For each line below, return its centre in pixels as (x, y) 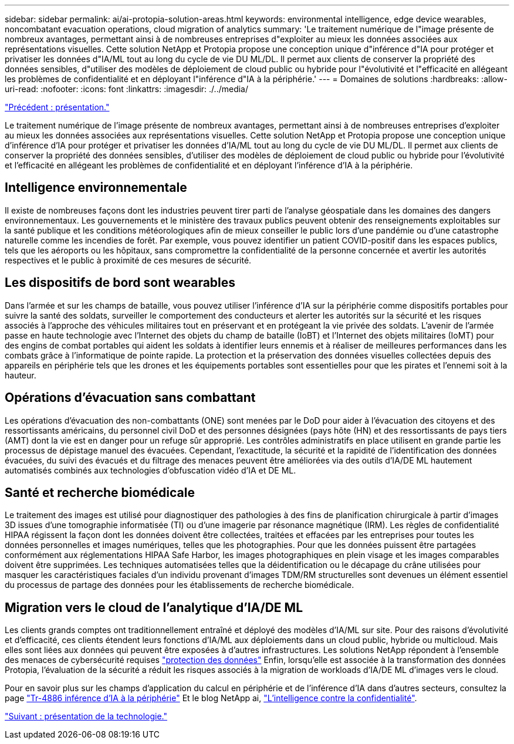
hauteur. (21, 375)
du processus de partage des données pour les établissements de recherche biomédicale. (180, 585)
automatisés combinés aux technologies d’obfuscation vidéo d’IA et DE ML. (151, 470)
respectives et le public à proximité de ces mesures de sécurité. (128, 260)
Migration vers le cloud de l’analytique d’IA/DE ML (154, 607)
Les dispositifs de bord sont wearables (120, 283)
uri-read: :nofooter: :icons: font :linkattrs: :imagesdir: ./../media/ (127, 89)
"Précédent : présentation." (57, 107)
